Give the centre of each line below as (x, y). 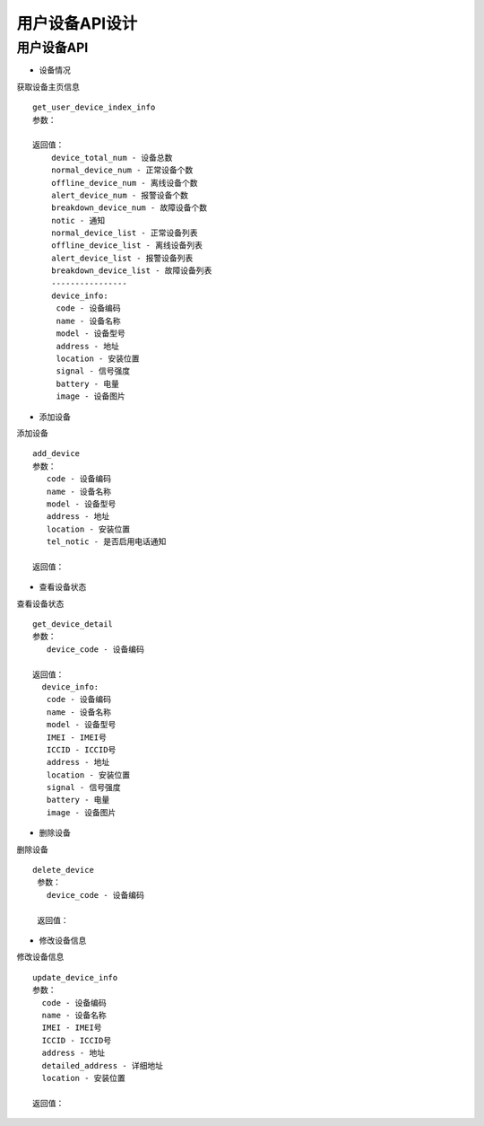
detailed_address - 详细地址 (103, 1065)
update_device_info (75, 977)
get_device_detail (73, 625)
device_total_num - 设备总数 (112, 158)
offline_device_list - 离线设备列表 (127, 246)
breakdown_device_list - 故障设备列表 (131, 271)
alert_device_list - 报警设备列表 (122, 258)
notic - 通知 (78, 220)
